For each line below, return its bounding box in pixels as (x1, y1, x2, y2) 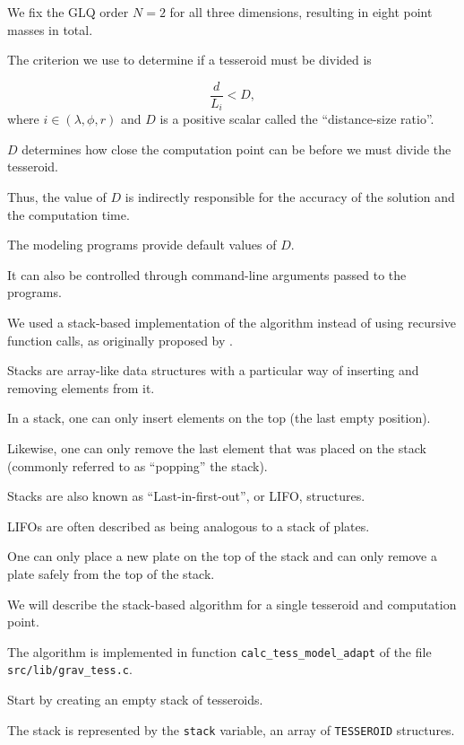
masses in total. (7, 20, 93, 39)
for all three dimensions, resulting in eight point (169, 3, 433, 21)
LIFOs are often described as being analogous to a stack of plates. (7, 516, 370, 535)
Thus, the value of (7, 188, 107, 206)
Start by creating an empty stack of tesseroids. (7, 690, 263, 709)
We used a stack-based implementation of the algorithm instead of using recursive (7, 313, 457, 332)
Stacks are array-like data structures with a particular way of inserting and (7, 361, 419, 380)
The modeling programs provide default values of (7, 235, 277, 254)
